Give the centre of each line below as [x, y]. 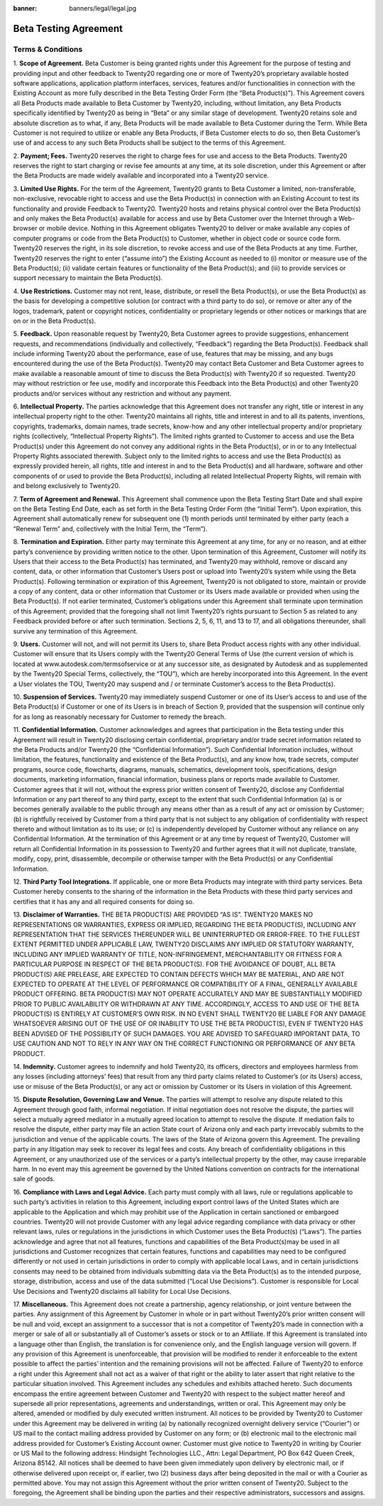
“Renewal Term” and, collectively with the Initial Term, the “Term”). [110, 528]
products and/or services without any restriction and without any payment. [122, 393]
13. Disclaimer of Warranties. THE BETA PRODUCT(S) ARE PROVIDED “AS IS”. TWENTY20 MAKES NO [163, 914]
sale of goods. [34, 1179]
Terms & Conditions [48, 49]
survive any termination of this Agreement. [76, 631]
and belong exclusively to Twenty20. [67, 486]
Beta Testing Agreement [68, 28]
